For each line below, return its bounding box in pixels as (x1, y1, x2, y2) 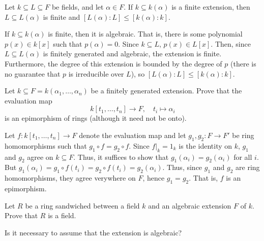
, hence (142, 173, 165, 183)
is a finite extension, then (171, 2, 250, 12)
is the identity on (179, 140, 232, 151)
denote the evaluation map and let (79, 129, 186, 140)
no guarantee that (5, 68, 61, 79)
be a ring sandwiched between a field (25, 200, 140, 211)
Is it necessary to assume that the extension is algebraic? (5, 227, 182, 237)
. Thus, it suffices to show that (73, 151, 169, 162)
